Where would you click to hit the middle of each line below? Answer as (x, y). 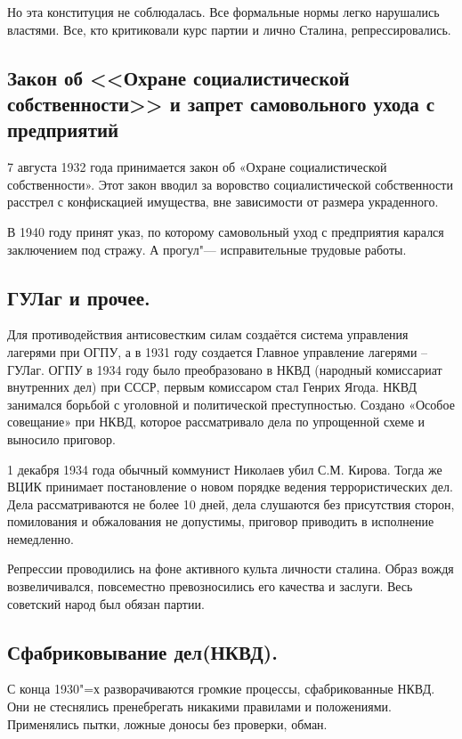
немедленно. (41, 538)
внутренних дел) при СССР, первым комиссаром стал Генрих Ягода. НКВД (212, 387)
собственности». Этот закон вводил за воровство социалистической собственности (230, 184)
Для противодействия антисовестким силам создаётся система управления (208, 334)
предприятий (63, 130)
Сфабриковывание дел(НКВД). (142, 651)
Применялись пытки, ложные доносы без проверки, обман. (167, 723)
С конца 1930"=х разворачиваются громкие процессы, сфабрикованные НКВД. (221, 689)
